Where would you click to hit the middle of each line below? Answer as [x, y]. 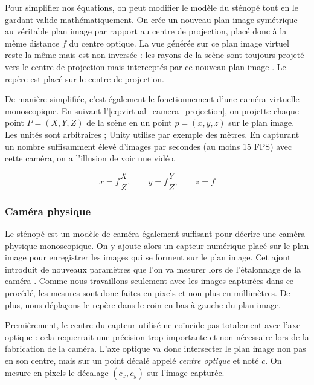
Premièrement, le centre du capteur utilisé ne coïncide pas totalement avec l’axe [153, 325]
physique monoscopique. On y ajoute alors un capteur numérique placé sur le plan [157, 245]
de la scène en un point [129, 122]
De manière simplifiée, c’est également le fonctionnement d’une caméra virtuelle [152, 99]
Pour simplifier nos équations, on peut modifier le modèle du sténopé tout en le [152, 7]
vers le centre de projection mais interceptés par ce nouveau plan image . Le [146, 66]
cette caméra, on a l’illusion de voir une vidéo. [90, 158]
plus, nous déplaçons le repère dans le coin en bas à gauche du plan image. [143, 304]
